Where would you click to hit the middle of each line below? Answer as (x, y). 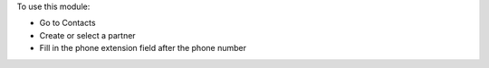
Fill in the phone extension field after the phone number (143, 48)
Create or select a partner (87, 35)
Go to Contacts (67, 23)
